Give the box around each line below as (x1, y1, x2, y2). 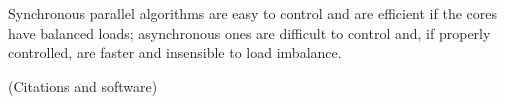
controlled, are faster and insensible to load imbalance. (8, 42, 342, 63)
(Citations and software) (8, 75, 158, 96)
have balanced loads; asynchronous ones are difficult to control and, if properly (8, 22, 491, 43)
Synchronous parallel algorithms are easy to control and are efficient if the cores (8, 3, 498, 23)
